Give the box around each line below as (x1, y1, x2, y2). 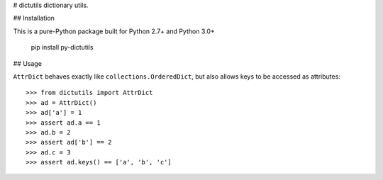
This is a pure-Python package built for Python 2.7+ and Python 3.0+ (13, 27, 216, 35)
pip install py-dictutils (30, 43, 94, 52)
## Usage (13, 59, 43, 67)
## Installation (13, 14, 55, 23)
